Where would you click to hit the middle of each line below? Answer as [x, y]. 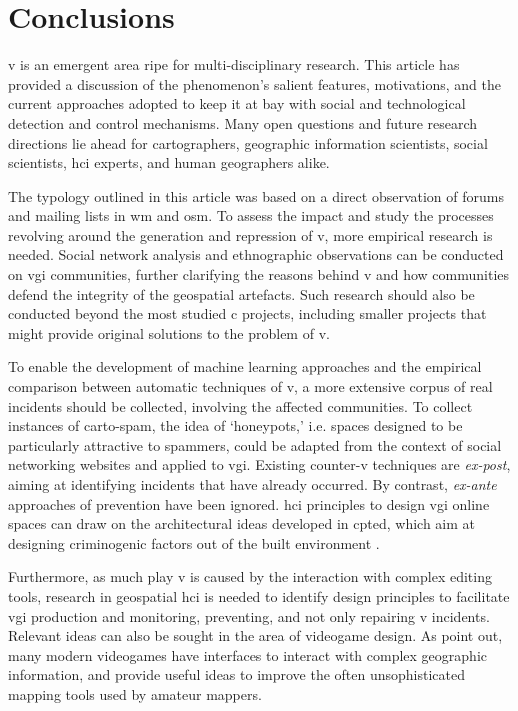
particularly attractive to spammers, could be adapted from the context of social [255, 444]
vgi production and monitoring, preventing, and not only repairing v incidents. [249, 615]
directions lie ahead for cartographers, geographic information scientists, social [248, 142]
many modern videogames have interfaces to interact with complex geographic [247, 654]
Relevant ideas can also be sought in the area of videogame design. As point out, [255, 635]
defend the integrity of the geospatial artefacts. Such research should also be [241, 293]
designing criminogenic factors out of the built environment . [194, 542]
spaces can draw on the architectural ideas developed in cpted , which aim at [242, 523]
